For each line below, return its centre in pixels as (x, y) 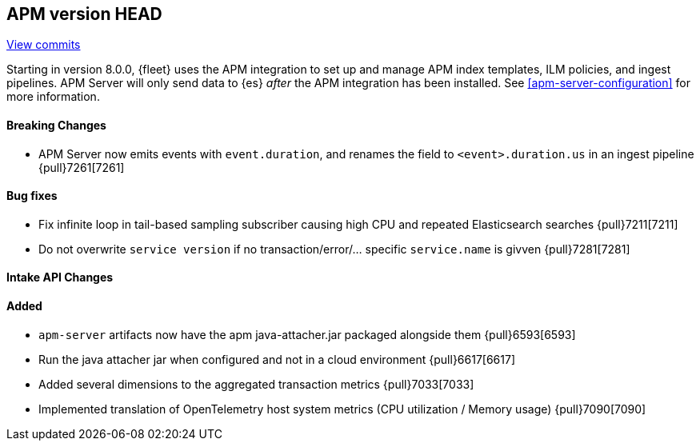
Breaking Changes (56, 126)
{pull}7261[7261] (82, 167)
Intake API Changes (60, 277)
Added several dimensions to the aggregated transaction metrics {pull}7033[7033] (256, 384)
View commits (44, 45)
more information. (53, 97)
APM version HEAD (84, 14)
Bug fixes (32, 196)
